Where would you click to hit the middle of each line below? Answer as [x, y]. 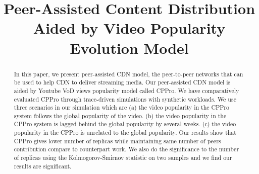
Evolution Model [129, 48]
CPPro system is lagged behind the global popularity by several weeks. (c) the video [125, 124]
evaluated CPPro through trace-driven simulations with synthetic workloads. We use [125, 99]
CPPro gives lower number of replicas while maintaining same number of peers [117, 141]
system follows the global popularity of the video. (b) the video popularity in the [120, 115]
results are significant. [43, 166]
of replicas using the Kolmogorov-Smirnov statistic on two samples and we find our [123, 158]
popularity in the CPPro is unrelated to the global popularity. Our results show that [125, 133]
